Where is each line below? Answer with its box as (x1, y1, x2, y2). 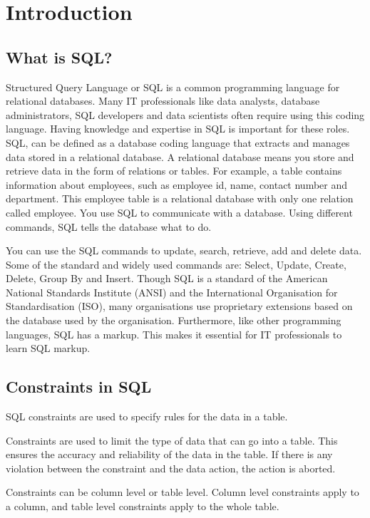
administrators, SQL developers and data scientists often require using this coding (6, 107, 365, 122)
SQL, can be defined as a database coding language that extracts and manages (6, 135, 350, 150)
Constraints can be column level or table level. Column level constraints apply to (6, 485, 359, 499)
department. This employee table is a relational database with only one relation (6, 191, 354, 206)
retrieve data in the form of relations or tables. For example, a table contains (6, 163, 342, 178)
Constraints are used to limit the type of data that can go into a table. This (6, 432, 338, 447)
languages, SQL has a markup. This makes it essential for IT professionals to (6, 326, 342, 341)
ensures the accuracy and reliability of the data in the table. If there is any (6, 447, 333, 462)
